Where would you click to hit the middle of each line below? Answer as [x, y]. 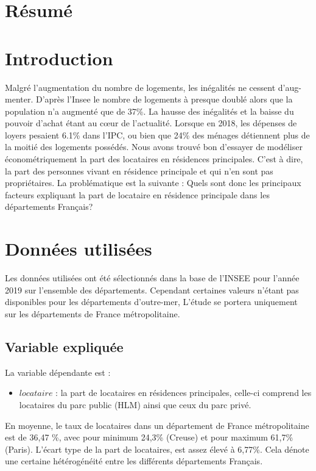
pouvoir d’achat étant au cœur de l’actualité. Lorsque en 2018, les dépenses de [151, 123]
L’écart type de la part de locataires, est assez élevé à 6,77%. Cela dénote [172, 449]
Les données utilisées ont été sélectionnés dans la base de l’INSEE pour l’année [152, 278]
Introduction [59, 58]
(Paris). [19, 449]
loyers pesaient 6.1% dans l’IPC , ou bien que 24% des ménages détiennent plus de [157, 135]
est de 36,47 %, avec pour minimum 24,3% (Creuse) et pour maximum [136, 437]
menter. [19, 99]
